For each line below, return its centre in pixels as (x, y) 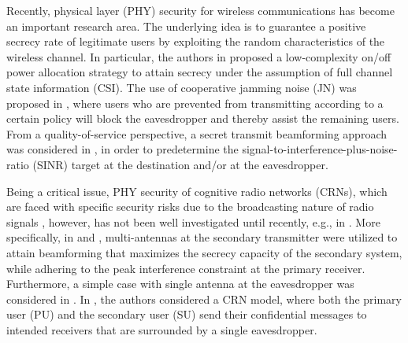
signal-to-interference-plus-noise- (320, 149)
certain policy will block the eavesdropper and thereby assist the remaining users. (203, 118)
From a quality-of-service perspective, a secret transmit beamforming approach (197, 133)
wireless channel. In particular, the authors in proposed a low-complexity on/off (199, 56)
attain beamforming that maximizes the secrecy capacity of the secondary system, (204, 252)
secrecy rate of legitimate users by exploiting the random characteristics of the (196, 41)
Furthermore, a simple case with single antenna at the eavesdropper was (180, 284)
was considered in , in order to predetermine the (122, 149)
